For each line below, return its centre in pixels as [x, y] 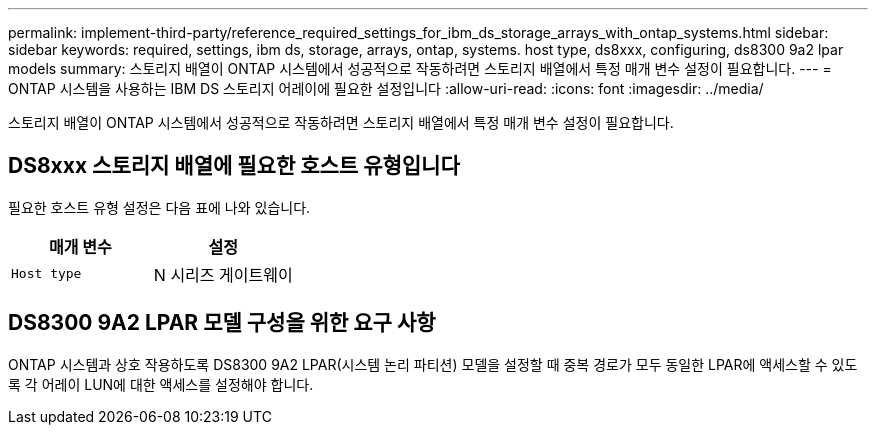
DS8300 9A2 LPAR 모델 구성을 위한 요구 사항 [222, 323]
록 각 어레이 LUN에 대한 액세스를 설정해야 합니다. [161, 384]
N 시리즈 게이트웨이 [223, 274]
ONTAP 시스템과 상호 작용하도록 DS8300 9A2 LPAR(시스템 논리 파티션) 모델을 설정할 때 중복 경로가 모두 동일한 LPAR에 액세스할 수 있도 [433, 364]
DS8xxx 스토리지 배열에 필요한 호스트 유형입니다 [234, 166]
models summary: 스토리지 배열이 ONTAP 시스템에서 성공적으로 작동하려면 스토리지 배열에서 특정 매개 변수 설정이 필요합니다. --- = [420, 68]
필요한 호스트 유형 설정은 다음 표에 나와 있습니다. [159, 207]
